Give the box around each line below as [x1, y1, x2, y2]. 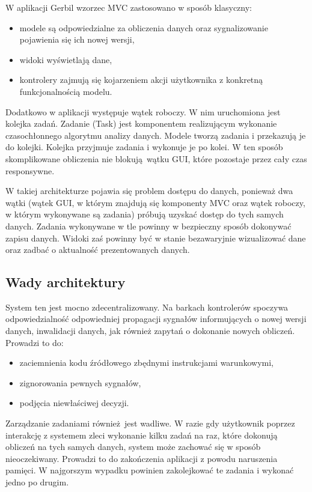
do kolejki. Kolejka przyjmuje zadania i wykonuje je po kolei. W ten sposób [5, 141, 283, 153]
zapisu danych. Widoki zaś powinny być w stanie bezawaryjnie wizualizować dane [5, 231, 306, 244]
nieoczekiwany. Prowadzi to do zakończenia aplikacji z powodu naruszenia [5, 452, 278, 464]
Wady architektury [5, 273, 126, 291]
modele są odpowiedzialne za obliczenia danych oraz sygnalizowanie [19, 21, 268, 34]
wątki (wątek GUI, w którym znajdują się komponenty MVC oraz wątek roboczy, [5, 196, 305, 208]
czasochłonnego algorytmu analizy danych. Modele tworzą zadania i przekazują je [5, 129, 306, 141]
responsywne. [5, 164, 55, 177]
